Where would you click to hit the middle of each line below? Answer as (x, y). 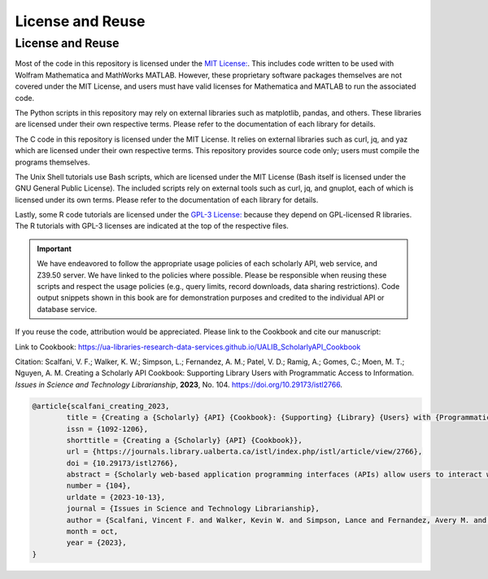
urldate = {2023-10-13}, (116, 497)
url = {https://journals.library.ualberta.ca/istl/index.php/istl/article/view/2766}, (244, 452)
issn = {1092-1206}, (107, 429)
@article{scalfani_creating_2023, (101, 406)
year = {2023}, (97, 543)
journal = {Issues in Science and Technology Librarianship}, (193, 509)
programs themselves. (52, 162)
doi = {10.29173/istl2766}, (122, 463)
